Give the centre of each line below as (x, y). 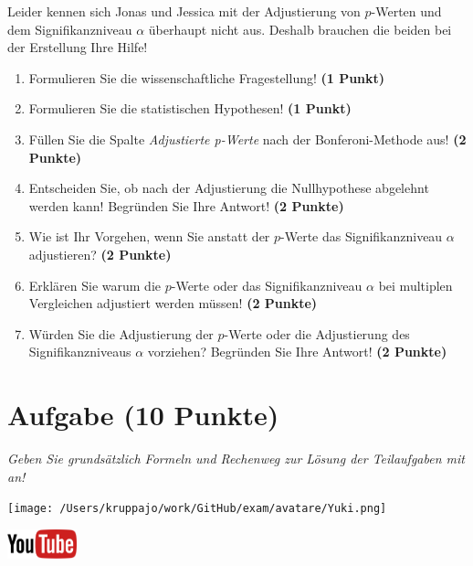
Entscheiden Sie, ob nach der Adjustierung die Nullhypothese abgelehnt (229, 188)
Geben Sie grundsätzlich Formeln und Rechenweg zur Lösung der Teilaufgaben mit (236, 459)
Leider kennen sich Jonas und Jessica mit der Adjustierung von (184, 11)
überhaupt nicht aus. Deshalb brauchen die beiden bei (300, 29)
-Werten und (406, 11)
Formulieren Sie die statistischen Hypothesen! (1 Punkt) (190, 108)
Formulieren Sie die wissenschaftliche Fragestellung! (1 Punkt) (207, 77)
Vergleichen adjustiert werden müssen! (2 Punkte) (173, 303)
